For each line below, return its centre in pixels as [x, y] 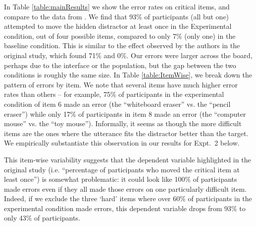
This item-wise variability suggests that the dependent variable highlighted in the [128, 159]
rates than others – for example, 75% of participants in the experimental [114, 94]
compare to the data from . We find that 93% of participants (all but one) [117, 16]
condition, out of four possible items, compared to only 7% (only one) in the [120, 36]
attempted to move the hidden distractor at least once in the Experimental [118, 26]
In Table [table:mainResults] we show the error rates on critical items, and [117, 6]
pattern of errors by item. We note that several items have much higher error [121, 84]
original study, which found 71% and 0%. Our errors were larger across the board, [128, 55]
